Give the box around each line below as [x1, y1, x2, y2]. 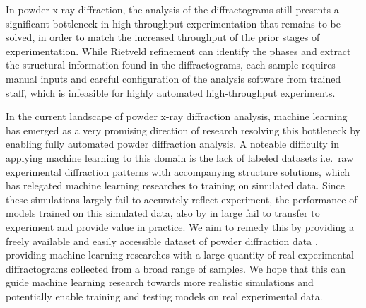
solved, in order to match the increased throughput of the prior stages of [6, 30, 320, 45]
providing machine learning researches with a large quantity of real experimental [6, 247, 354, 262]
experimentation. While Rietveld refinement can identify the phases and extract [6, 43, 351, 58]
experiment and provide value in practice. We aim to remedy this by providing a [6, 219, 355, 234]
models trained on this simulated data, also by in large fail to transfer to [6, 206, 320, 220]
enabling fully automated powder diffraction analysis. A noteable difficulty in [6, 136, 340, 151]
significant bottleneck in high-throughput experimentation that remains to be [6, 16, 341, 30]
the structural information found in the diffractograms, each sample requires [6, 57, 336, 72]
